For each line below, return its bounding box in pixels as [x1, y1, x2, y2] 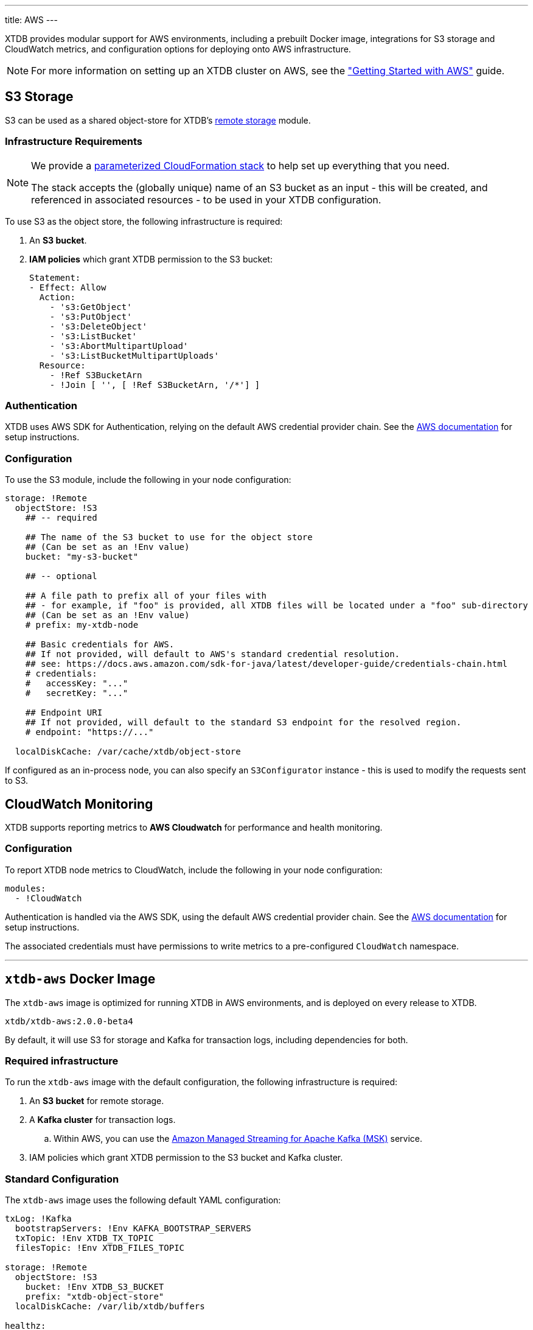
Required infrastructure [5, 1054, 119, 1067]
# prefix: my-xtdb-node [25, 620, 139, 630]
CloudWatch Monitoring [5, 796, 153, 812]
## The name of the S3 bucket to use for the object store [25, 532, 313, 543]
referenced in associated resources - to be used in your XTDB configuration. [31, 193, 381, 206]
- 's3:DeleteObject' [49, 321, 147, 331]
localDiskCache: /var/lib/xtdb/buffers [15, 1301, 205, 1312]
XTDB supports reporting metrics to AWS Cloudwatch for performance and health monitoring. [5, 822, 383, 832]
